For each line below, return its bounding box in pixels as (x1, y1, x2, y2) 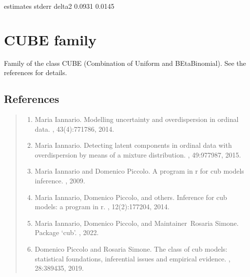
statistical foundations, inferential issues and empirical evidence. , (35, 253, 231, 263)
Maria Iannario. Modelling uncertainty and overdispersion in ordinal (35, 114, 239, 124)
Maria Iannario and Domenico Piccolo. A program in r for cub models (35, 166, 244, 176)
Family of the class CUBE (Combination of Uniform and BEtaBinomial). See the (4, 58, 246, 68)
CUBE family (4, 29, 97, 49)
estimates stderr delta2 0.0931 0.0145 (4, 1, 115, 11)
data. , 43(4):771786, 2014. (35, 123, 115, 134)
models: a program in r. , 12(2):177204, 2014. (35, 201, 170, 212)
